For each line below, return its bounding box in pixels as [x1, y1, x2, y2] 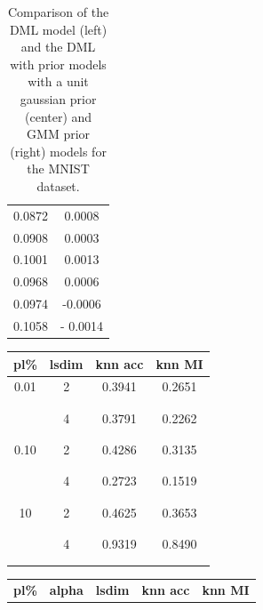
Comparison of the [7, 3, 109, 20]
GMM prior [27, 124, 91, 143]
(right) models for [10, 141, 107, 160]
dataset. [36, 176, 80, 195]
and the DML [20, 37, 96, 56]
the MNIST [27, 159, 90, 178]
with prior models [10, 54, 107, 73]
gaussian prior [20, 89, 97, 108]
